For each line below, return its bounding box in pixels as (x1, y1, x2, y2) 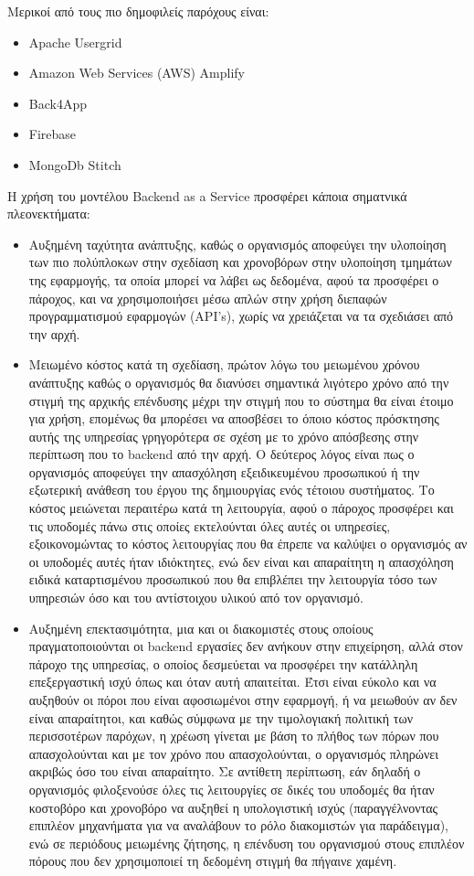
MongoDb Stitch (28, 155, 121, 174)
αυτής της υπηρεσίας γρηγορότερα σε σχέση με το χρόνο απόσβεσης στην (28, 426, 419, 445)
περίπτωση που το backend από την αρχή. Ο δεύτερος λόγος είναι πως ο (28, 444, 415, 464)
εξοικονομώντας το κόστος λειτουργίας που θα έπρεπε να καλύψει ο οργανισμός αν (28, 534, 468, 553)
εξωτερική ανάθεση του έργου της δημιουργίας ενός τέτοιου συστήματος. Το (28, 480, 435, 499)
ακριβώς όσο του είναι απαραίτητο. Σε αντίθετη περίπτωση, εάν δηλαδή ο (28, 762, 421, 781)
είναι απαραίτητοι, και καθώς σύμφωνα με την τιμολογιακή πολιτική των (28, 708, 414, 727)
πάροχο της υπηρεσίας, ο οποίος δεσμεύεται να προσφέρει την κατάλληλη (28, 654, 418, 673)
